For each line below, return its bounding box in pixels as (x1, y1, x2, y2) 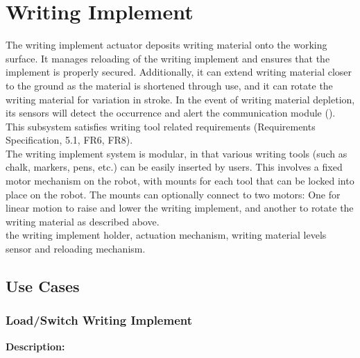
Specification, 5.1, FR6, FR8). (6, 133, 133, 147)
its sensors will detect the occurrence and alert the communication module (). (6, 105, 336, 120)
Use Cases (6, 275, 80, 297)
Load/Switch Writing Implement (6, 312, 193, 329)
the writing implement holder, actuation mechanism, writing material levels (6, 228, 327, 242)
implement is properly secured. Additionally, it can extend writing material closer (6, 65, 352, 79)
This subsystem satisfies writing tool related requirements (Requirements (6, 119, 316, 133)
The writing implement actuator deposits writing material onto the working (6, 37, 327, 52)
